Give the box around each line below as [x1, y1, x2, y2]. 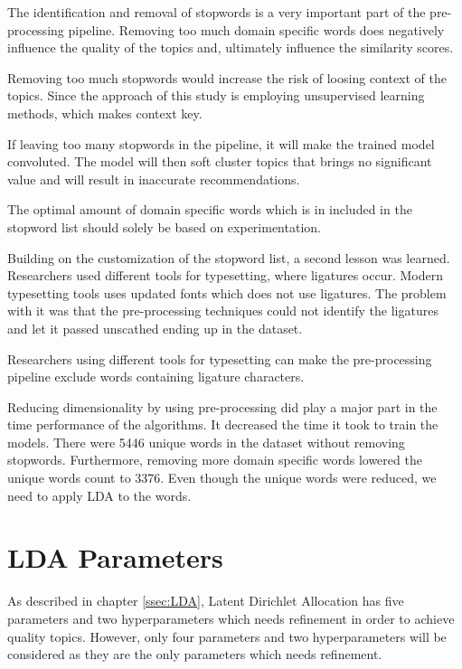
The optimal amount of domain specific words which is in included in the [7, 200, 412, 219]
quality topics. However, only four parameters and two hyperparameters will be [7, 627, 447, 645]
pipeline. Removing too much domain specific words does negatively [68, 20, 445, 39]
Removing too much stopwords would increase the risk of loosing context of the [7, 68, 447, 87]
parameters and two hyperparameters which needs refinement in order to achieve [7, 608, 455, 627]
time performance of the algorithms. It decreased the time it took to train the [7, 415, 438, 434]
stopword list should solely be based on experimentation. [7, 217, 321, 236]
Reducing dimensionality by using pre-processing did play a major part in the [7, 397, 438, 416]
